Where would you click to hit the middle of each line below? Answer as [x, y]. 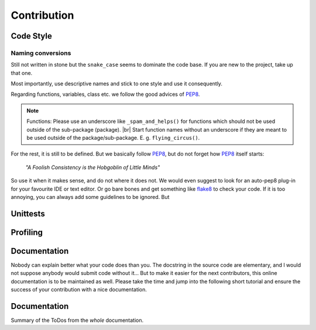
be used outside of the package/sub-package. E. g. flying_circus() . [113, 138]
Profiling [27, 232]
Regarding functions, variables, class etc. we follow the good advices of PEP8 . [105, 94]
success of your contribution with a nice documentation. [79, 290]
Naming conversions [41, 53]
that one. [22, 73]
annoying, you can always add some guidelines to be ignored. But [90, 197]
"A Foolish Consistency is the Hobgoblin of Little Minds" [93, 167]
